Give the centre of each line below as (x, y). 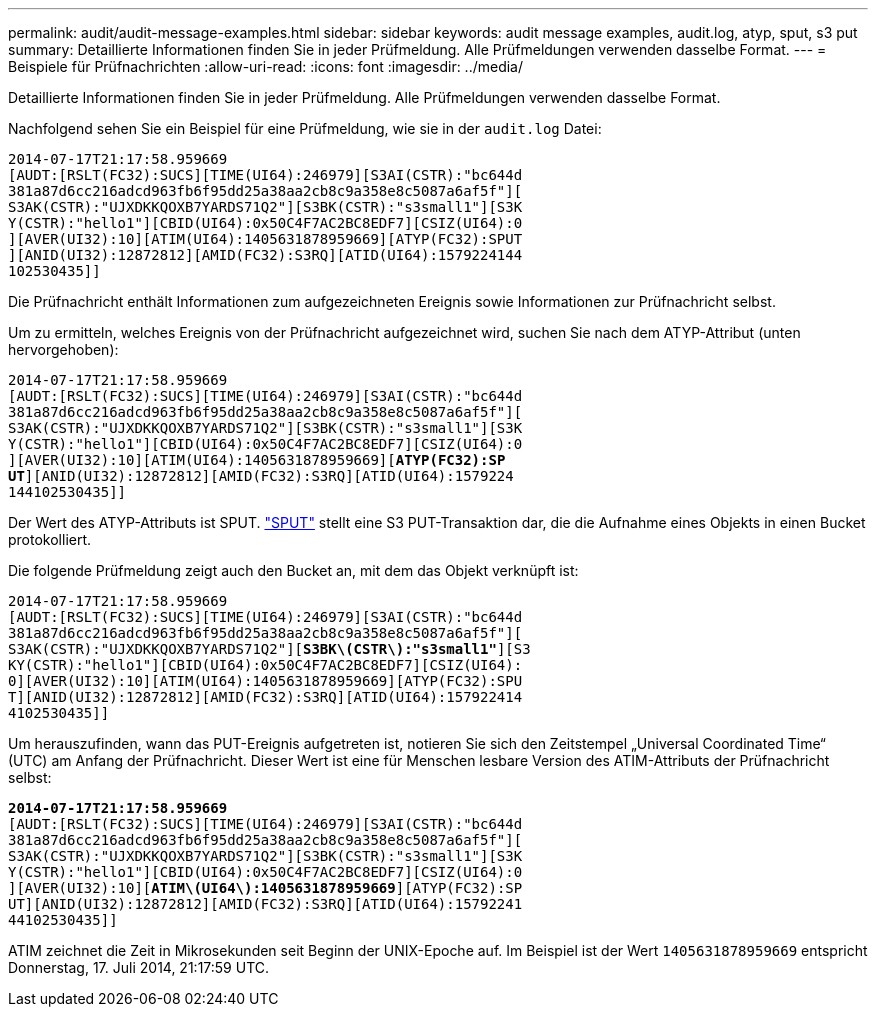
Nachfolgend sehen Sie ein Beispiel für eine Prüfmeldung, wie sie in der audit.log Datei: (305, 128)
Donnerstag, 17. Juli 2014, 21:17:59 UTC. (139, 967)
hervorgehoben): (63, 349)
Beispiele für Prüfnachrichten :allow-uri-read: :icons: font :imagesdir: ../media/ (266, 66)
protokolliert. (50, 539)
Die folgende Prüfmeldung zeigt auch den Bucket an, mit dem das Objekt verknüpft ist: (293, 570)
